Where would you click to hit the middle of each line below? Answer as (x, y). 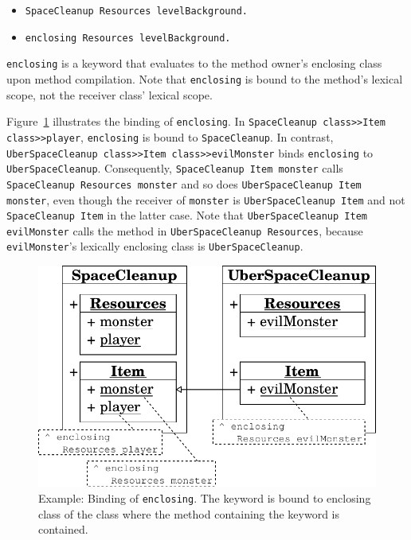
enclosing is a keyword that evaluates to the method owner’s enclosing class (194, 63)
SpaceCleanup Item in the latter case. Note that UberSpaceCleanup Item (187, 215)
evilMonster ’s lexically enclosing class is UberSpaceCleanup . (155, 246)
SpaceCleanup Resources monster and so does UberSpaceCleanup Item (184, 183)
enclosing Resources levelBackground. (128, 38)
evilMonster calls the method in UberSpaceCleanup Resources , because (185, 230)
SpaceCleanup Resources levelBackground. (136, 11)
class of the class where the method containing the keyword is (189, 513)
